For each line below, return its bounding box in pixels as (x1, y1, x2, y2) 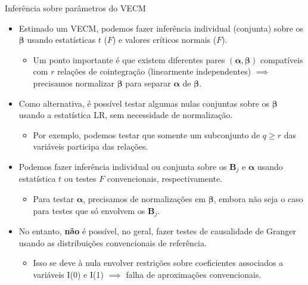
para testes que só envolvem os (33, 204, 145, 216)
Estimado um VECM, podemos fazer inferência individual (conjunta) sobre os (18, 21, 304, 34)
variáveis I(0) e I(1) (33, 268, 104, 280)
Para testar (33, 192, 74, 205)
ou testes (64, 172, 97, 185)
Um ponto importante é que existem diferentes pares (33, 53, 225, 66)
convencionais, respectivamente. (107, 172, 222, 185)
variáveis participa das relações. (33, 140, 148, 153)
